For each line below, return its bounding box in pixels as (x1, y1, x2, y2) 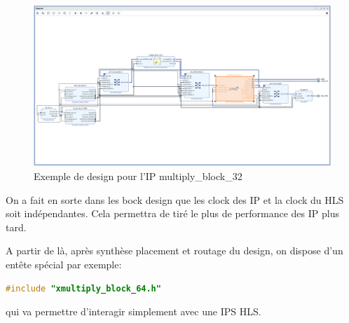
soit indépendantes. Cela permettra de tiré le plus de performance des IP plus (6, 206, 339, 221)
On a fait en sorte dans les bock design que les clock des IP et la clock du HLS (6, 192, 344, 207)
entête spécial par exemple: (6, 256, 122, 271)
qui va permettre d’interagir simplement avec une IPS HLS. (6, 304, 261, 319)
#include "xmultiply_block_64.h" (6, 283, 161, 294)
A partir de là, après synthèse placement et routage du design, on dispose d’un (6, 243, 343, 258)
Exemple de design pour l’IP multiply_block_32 (34, 168, 242, 183)
